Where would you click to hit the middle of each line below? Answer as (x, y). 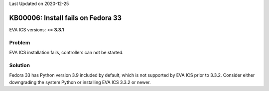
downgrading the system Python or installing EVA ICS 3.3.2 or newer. (80, 82)
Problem (20, 42)
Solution (20, 65)
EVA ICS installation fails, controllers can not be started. (67, 53)
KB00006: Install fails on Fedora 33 (66, 18)
